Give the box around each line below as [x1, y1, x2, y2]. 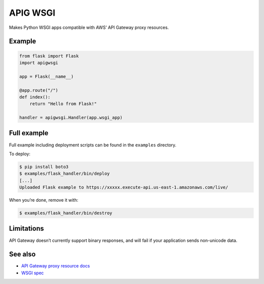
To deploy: [9, 151, 30, 157]
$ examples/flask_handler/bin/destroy [19, 211, 112, 216]
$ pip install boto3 [19, 164, 68, 169]
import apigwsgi [19, 60, 59, 66]
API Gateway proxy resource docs [21, 263, 90, 269]
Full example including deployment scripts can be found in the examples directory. [9, 142, 176, 148]
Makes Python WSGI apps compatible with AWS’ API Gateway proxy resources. [9, 24, 169, 30]
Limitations [9, 224, 44, 233]
